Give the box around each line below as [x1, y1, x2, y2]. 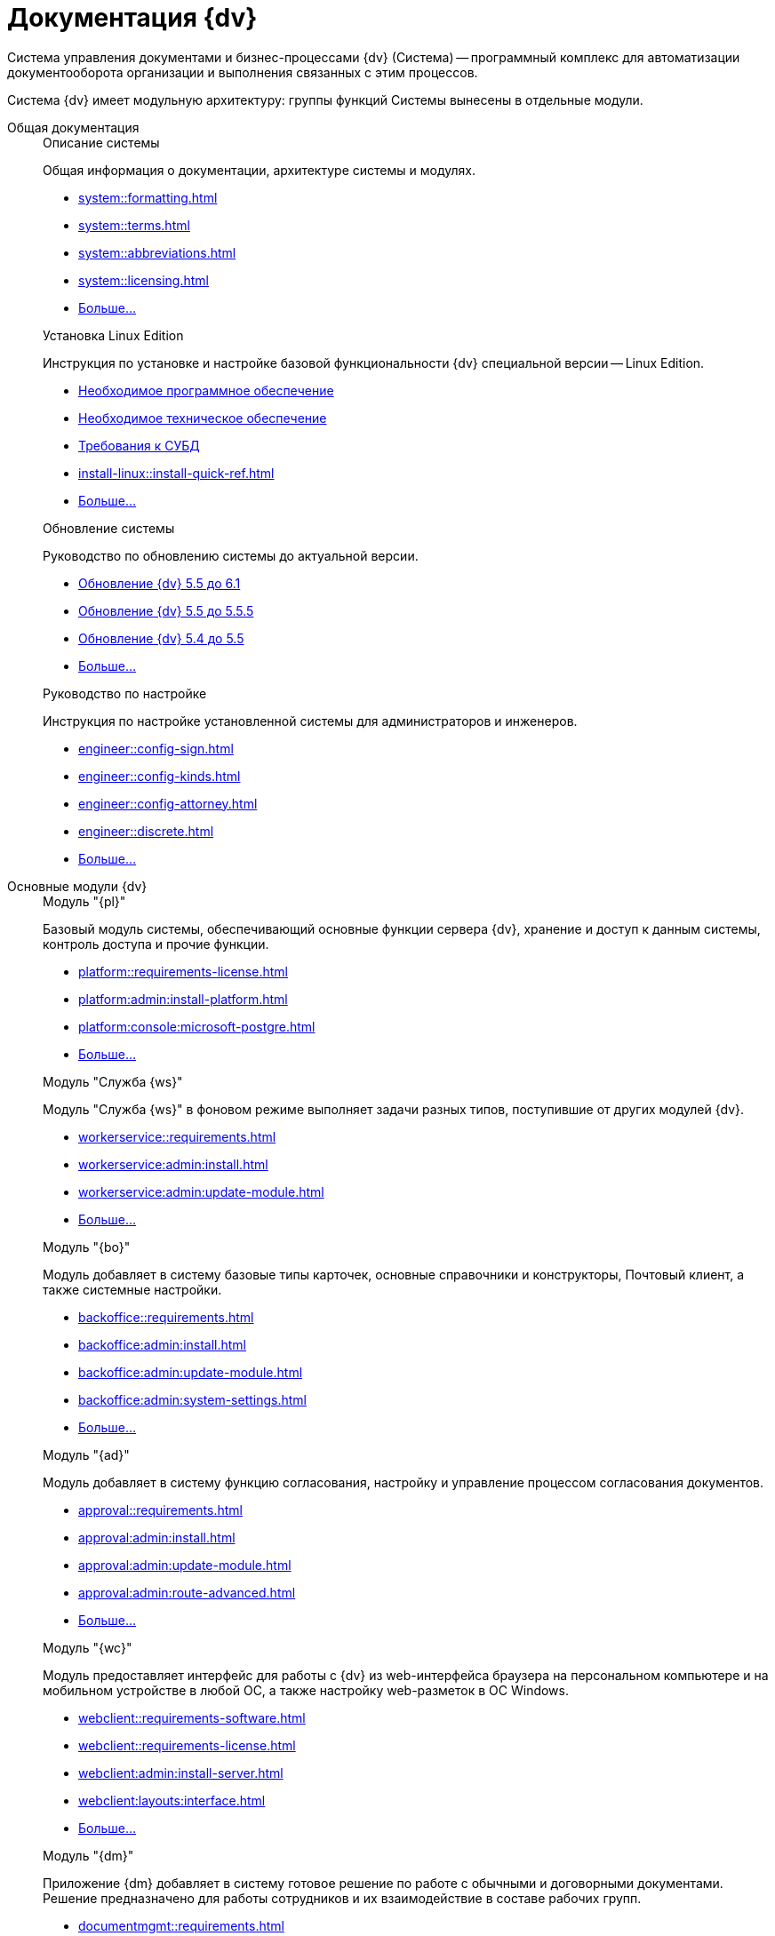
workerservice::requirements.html [78, 1128, 276, 1144]
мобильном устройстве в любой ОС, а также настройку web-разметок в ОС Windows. [43, 1682, 569, 1698]
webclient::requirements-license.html [78, 1737, 296, 1753]
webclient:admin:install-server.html [78, 1765, 284, 1781]
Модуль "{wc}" [43, 1639, 132, 1655]
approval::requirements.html [78, 1502, 244, 1518]
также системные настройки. [43, 1281, 222, 1297]
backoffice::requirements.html [78, 1309, 254, 1325]
